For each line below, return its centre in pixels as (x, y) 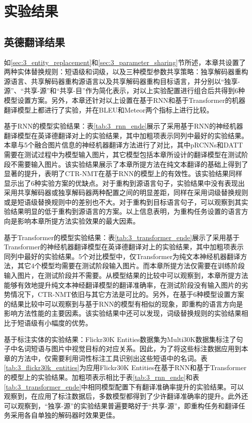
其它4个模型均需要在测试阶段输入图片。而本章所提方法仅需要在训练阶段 (131, 266)
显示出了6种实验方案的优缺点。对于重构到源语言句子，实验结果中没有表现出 (124, 183)
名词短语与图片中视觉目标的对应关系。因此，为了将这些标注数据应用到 (129, 349)
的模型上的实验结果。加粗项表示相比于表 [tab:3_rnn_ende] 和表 (102, 377)
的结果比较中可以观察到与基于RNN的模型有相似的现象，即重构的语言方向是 (124, 303)
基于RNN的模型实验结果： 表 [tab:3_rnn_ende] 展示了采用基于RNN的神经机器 (124, 126)
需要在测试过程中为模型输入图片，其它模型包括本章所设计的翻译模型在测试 (123, 154)
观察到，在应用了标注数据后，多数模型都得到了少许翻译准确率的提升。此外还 (126, 396)
